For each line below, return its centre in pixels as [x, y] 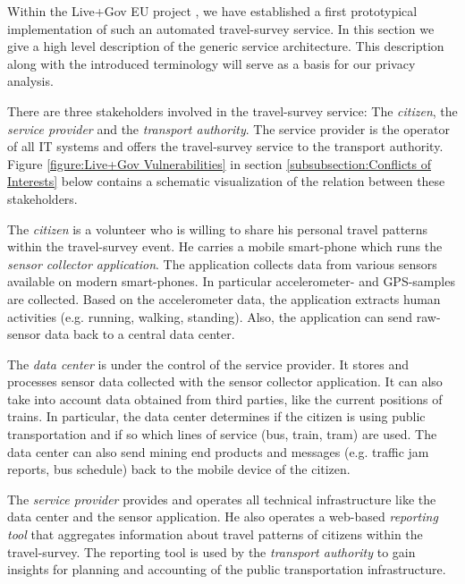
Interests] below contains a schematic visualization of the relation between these [226, 181]
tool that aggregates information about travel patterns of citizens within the [215, 534]
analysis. [30, 81]
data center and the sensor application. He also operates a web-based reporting [223, 516]
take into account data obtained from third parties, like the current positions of [225, 398]
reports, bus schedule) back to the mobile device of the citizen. [179, 469]
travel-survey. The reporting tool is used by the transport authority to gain [211, 551]
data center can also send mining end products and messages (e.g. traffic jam [218, 451]
